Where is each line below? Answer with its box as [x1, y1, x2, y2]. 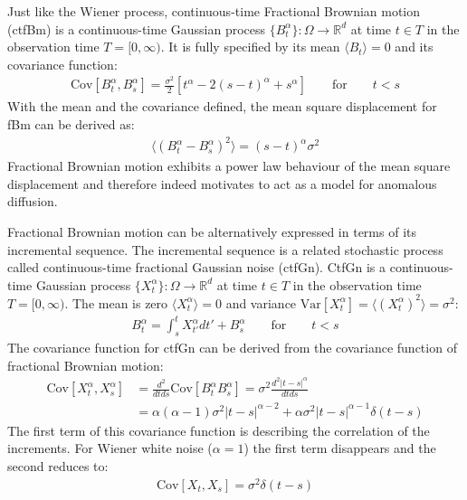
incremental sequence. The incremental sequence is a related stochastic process [7, 240, 443, 259]
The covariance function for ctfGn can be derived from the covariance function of [7, 338, 457, 357]
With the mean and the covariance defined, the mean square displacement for [7, 97, 437, 116]
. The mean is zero [64, 293, 168, 312]
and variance [225, 293, 297, 312]
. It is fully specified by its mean [160, 37, 340, 56]
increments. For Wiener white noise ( [7, 439, 213, 458]
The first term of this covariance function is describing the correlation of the [7, 420, 430, 439]
